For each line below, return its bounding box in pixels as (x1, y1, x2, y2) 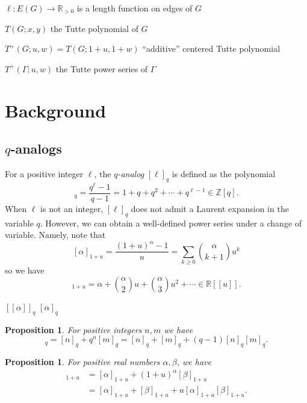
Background (5, 98, 107, 122)
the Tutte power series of (55, 62, 148, 75)
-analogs (10, 139, 62, 158)
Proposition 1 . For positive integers (5, 323, 142, 336)
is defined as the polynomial (172, 167, 276, 180)
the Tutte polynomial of (50, 22, 138, 34)
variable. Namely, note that (5, 228, 106, 241)
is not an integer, (40, 202, 104, 214)
